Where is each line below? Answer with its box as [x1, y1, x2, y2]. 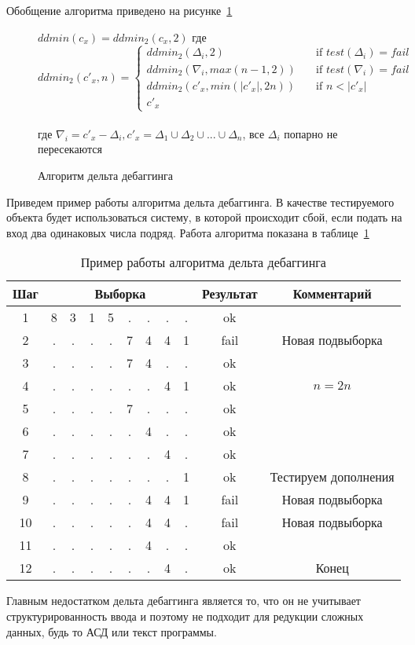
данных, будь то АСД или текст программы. [6, 623, 217, 640]
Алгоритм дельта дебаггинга [38, 167, 174, 184]
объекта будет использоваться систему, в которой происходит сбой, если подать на [6, 209, 402, 225]
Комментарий [292, 284, 372, 303]
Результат [201, 284, 258, 303]
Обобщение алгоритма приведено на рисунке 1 [6, 2, 233, 18]
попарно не [284, 125, 338, 141]
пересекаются [38, 141, 102, 157]
